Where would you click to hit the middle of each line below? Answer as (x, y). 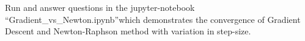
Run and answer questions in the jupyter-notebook (100, 7)
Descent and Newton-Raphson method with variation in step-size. (128, 31)
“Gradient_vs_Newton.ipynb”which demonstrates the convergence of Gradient (153, 19)
